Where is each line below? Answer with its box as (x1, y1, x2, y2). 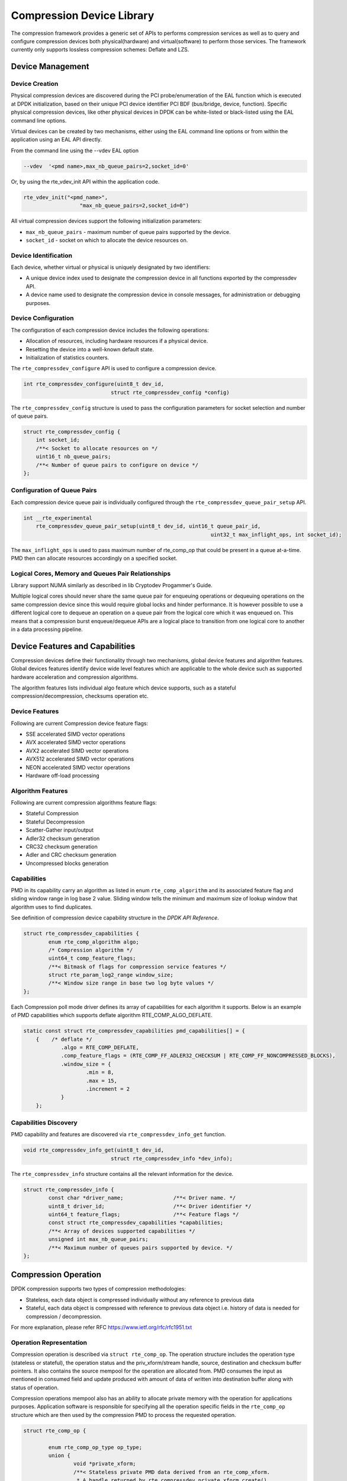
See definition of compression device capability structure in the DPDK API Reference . (11, 914, 219, 921)
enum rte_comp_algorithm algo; (48, 938, 139, 945)
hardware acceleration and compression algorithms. (11, 673, 139, 681)
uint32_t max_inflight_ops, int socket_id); (210, 531, 342, 538)
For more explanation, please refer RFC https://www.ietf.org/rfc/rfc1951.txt (11, 1324, 192, 1331)
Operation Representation (11, 1338, 88, 1347)
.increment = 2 (86, 1085, 130, 1092)
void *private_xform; (73, 1460, 136, 1467)
